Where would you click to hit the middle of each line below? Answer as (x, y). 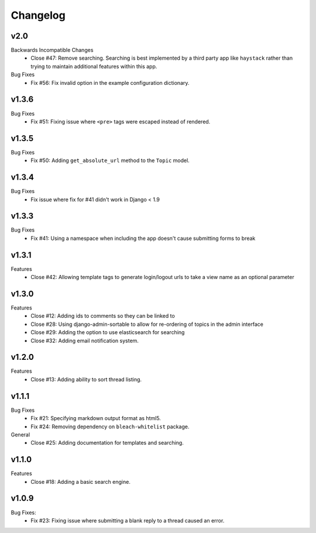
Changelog (38, 15)
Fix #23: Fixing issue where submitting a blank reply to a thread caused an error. (128, 520)
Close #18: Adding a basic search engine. (81, 482)
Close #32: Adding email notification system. (85, 341)
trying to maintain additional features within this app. (94, 66)
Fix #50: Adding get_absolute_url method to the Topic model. (110, 160)
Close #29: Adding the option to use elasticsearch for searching (108, 332)
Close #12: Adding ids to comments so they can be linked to (103, 316)
